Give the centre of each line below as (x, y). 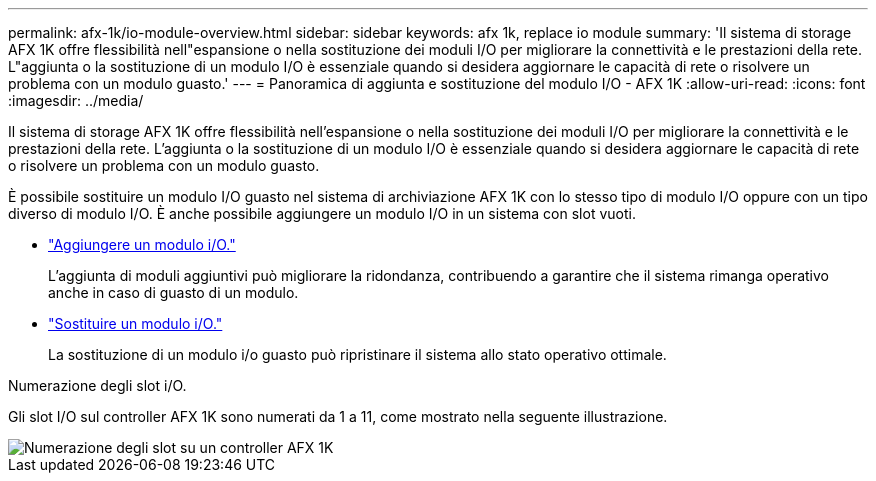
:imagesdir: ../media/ (76, 100)
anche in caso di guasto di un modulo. (173, 292)
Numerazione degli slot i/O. (97, 385)
